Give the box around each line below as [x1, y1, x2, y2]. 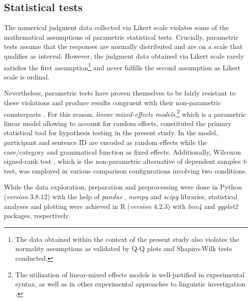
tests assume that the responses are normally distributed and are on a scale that [4, 41, 243, 51]
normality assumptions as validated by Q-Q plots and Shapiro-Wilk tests [15, 243, 232, 253]
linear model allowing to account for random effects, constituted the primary [4, 118, 232, 128]
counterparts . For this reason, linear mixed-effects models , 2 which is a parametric [4, 107, 246, 119]
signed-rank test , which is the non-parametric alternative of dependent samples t [4, 156, 245, 166]
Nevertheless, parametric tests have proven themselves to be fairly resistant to [4, 88, 236, 98]
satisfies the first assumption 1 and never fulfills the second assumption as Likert [4, 61, 241, 72]
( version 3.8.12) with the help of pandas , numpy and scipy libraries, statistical [4, 191, 237, 202]
